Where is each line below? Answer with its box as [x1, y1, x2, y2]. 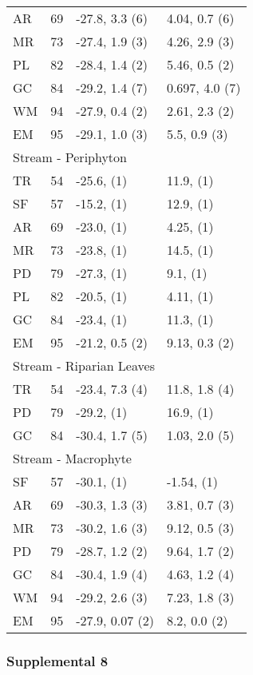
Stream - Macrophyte [13, 449, 132, 467]
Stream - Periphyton [13, 148, 127, 166]
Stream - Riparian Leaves [13, 356, 155, 375]
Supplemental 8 [6, 650, 109, 670]
